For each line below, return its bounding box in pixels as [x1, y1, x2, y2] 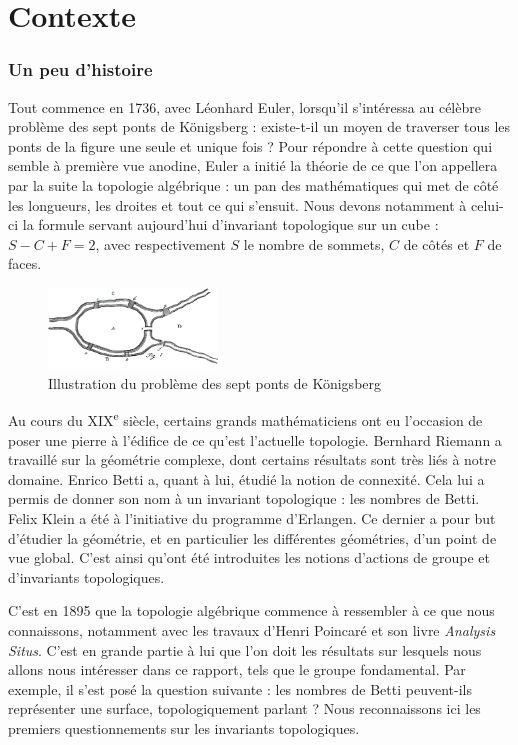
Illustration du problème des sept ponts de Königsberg [48, 372, 382, 393]
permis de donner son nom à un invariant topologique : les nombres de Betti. [8, 488, 480, 509]
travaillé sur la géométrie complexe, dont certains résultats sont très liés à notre [8, 449, 497, 470]
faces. [8, 253, 42, 274]
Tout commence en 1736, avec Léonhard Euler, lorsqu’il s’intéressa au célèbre [8, 96, 481, 117]
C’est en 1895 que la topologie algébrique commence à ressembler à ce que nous [8, 600, 495, 621]
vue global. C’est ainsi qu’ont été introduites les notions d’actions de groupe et [8, 547, 490, 568]
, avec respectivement [95, 233, 226, 254]
